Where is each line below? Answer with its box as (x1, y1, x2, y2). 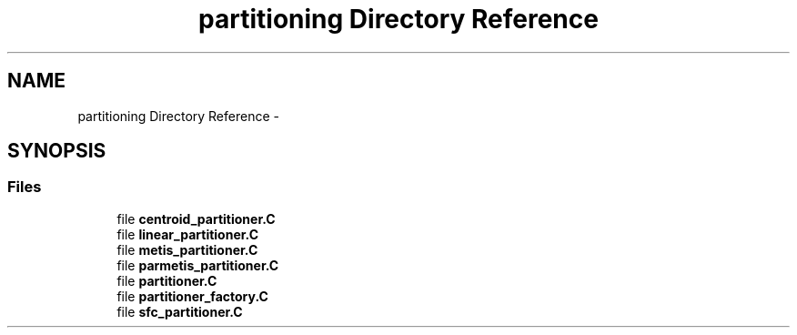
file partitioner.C (116, 272, 217, 289)
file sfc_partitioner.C (116, 303, 243, 320)
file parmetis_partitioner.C (116, 257, 279, 273)
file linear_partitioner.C (116, 226, 258, 242)
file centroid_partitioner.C (116, 210, 276, 227)
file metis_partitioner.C (116, 241, 258, 258)
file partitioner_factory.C (116, 288, 268, 304)
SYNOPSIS (7, 139, 106, 163)
